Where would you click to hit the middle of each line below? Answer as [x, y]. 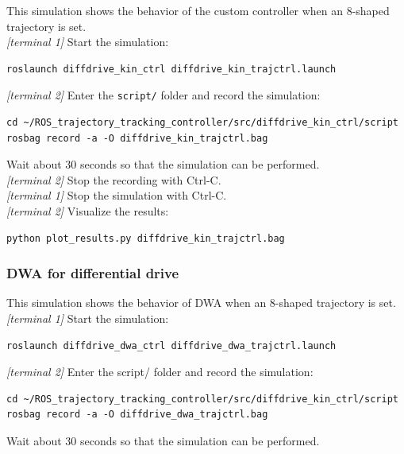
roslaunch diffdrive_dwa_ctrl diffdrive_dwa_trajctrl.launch [171, 345]
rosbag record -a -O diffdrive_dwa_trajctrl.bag [137, 415]
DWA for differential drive [93, 273]
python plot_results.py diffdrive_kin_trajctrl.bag [146, 238]
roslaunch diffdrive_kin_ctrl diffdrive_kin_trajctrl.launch [171, 69]
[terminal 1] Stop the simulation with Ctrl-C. [117, 195]
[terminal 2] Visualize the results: [88, 211]
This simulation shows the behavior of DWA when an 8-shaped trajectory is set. [201, 303]
